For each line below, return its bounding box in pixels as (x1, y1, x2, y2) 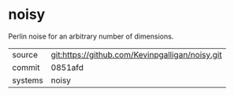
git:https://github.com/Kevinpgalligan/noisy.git (50, 49, 222, 60)
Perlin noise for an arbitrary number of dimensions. (8, 31, 174, 41)
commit (12, 61, 40, 72)
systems (12, 75, 43, 86)
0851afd (50, 61, 84, 72)
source (12, 49, 38, 60)
